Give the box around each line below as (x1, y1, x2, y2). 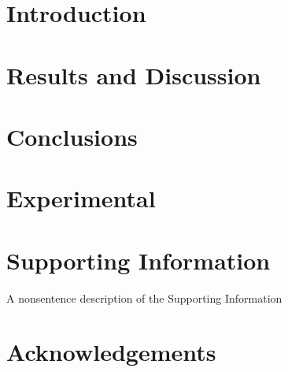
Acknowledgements (6, 336, 216, 368)
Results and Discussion (6, 58, 261, 91)
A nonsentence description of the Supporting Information (6, 289, 282, 306)
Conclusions (6, 120, 138, 152)
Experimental (6, 182, 156, 214)
